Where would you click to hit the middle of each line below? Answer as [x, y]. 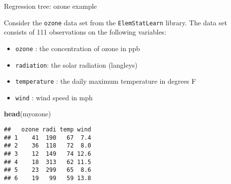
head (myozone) [28, 114]
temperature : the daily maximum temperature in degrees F [106, 81]
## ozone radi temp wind [48, 130]
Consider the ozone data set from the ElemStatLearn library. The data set [115, 22]
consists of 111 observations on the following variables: [85, 32]
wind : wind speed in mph [54, 97]
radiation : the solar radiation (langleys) [76, 64]
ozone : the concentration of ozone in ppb [77, 48]
